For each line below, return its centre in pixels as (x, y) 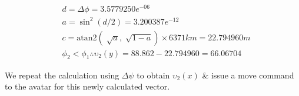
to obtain (153, 75)
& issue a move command (248, 75)
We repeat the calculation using (62, 75)
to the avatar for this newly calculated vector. (87, 86)
